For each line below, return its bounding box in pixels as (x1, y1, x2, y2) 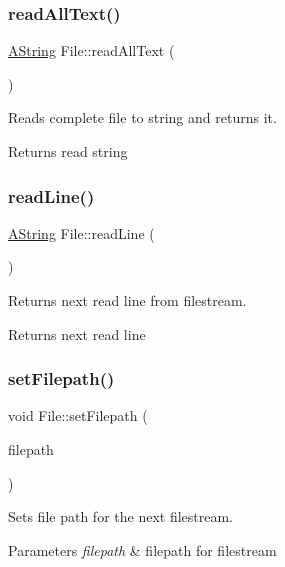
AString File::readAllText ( (8, 40, 175, 61)
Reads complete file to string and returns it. (8, 107, 277, 128)
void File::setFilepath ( (8, 405, 148, 426)
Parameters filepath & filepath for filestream (8, 539, 277, 560)
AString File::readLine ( (8, 222, 155, 243)
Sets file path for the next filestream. (8, 506, 234, 527)
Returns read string (8, 141, 128, 161)
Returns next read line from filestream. (8, 290, 247, 310)
